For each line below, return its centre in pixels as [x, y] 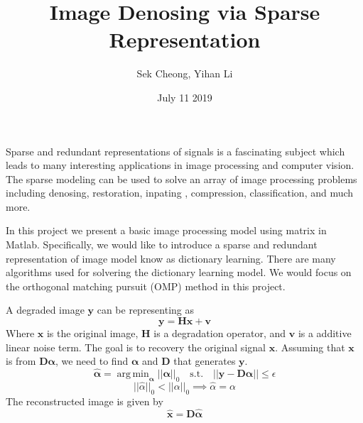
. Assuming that [310, 347]
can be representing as [146, 310]
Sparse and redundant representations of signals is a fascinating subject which [175, 151]
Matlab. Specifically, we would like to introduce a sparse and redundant [162, 245]
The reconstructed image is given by [85, 401]
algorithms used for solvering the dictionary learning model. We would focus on [179, 272]
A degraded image [45, 310]
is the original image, [92, 333]
